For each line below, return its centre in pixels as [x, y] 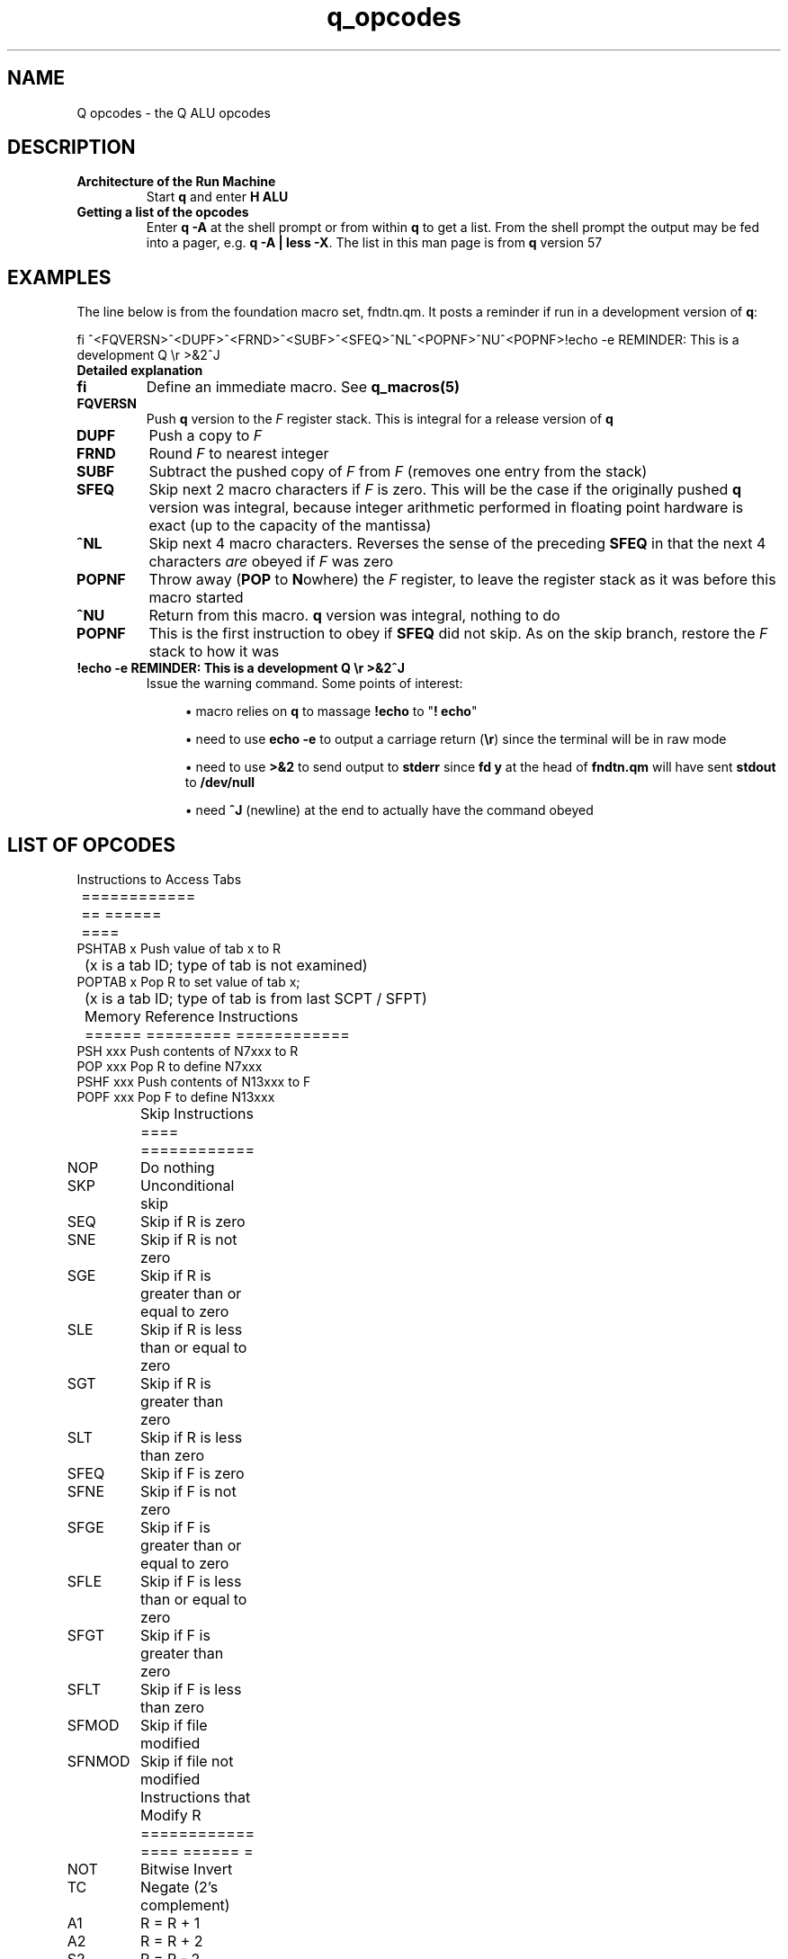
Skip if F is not [188, 1492]
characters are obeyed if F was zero [271, 562]
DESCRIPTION [72, 148]
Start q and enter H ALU [217, 197]
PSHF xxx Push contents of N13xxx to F [194, 1082]
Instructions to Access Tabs [159, 880]
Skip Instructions [197, 1114]
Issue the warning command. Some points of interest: [304, 684]
